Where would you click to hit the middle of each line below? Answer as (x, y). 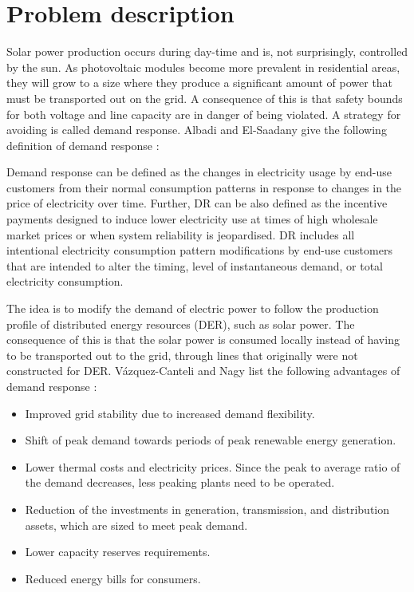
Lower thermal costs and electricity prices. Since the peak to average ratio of (213, 466)
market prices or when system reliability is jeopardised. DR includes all (181, 234)
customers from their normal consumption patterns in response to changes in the (204, 187)
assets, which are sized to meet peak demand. (136, 525)
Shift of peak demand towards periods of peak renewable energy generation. (211, 440)
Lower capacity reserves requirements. (118, 552)
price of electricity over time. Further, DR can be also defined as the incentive (197, 203)
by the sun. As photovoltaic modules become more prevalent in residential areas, (203, 67)
